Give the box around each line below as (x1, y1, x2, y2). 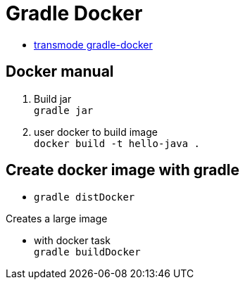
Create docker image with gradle (6, 161, 239, 179)
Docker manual (6, 63, 114, 81)
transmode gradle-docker (34, 38, 153, 51)
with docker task (34, 234, 111, 247)
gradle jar (34, 104, 94, 116)
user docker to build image (34, 125, 158, 138)
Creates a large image (6, 213, 108, 225)
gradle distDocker (34, 191, 135, 203)
